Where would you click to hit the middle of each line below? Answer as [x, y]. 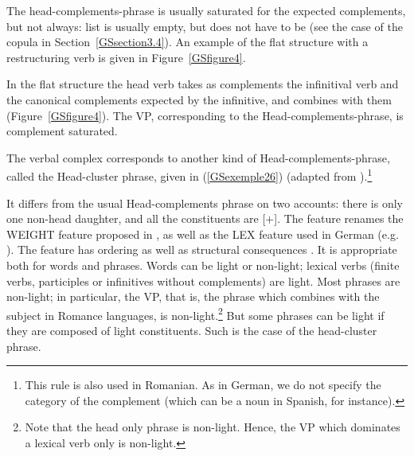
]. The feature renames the [339, 218]
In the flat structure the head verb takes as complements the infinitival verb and [203, 84]
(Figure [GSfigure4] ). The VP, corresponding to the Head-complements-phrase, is [205, 115]
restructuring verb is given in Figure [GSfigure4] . [126, 57]
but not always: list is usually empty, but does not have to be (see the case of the [205, 26]
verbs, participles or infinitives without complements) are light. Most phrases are [203, 281]
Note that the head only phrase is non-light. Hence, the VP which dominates [213, 427]
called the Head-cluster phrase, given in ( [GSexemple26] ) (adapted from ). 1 [189, 175]
